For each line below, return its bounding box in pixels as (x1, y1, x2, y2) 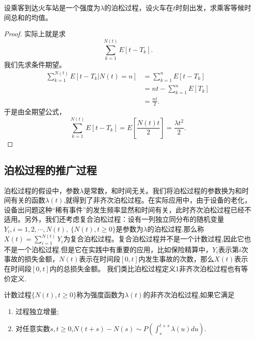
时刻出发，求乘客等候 (175, 2, 245, 12)
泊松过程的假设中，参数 (4, 185, 80, 195)
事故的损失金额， (4, 254, 59, 264)
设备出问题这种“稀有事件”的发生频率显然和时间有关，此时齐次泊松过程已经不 (4, 204, 252, 214)
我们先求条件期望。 (4, 59, 66, 69)
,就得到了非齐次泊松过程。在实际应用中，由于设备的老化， (63, 195, 252, 205)
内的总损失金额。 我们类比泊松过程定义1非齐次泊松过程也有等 (49, 263, 248, 274)
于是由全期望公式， (4, 106, 66, 117)
